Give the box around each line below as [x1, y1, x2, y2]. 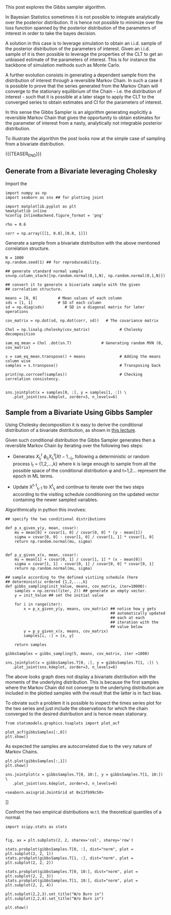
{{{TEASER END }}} [5, 151, 42, 158]
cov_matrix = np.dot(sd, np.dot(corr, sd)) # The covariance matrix [5, 318, 159, 323]
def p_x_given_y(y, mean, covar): [5, 525, 79, 530]
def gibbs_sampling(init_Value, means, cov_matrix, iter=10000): [5, 584, 147, 589]
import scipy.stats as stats [5, 824, 67, 829]
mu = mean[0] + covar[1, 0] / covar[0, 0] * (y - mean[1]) [14, 530, 143, 535]
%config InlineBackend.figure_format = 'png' [5, 213, 104, 218]
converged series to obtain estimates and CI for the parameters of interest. [5, 99, 162, 105]
